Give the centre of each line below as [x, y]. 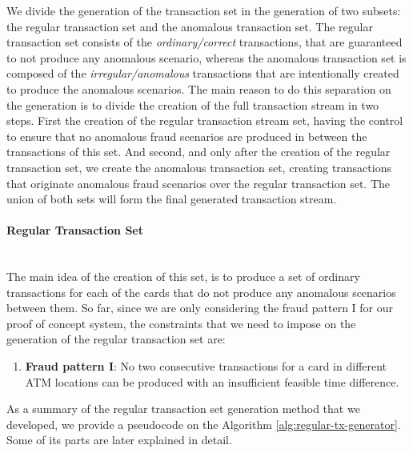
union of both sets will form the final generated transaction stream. [172, 199]
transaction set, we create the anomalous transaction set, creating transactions [199, 167]
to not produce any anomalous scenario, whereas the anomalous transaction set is [206, 57]
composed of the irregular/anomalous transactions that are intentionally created [203, 73]
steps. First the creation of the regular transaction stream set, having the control [205, 120]
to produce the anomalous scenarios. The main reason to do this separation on [199, 88]
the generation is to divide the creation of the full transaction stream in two [193, 104]
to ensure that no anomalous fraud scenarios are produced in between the [187, 136]
